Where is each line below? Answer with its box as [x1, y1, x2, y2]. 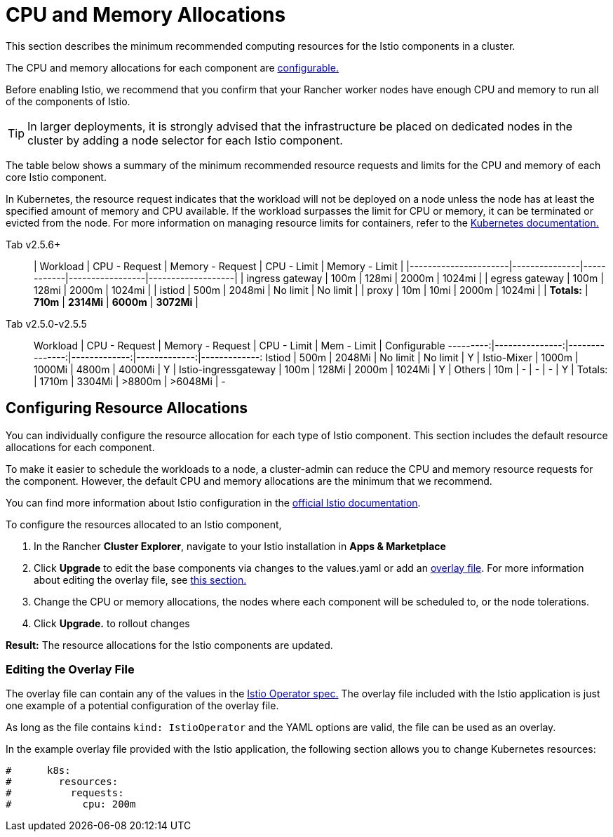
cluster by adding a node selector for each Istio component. [27, 133, 343, 147]
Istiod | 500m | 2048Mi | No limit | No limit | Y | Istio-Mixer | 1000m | [265, 351, 579, 363]
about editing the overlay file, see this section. [34, 573, 247, 586]
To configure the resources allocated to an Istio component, [6, 518, 282, 530]
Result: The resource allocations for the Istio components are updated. [6, 638, 333, 651]
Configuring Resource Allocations [6, 399, 248, 417]
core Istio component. [6, 170, 107, 183]
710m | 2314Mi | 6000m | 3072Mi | [34, 295, 199, 308]
